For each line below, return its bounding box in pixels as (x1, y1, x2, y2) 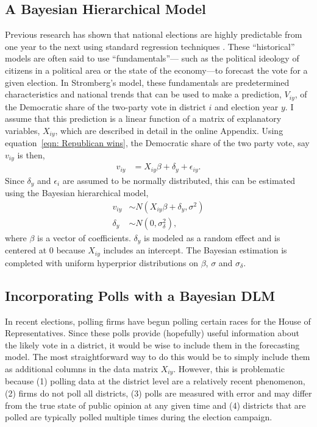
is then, (17, 148, 45, 161)
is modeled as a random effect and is (143, 231, 280, 244)
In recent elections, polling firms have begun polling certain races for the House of (5, 314, 311, 327)
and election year (215, 100, 279, 113)
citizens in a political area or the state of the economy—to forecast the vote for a (5, 63, 308, 76)
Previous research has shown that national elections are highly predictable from (5, 28, 302, 41)
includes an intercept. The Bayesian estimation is (103, 244, 287, 256)
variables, (5, 124, 40, 136)
